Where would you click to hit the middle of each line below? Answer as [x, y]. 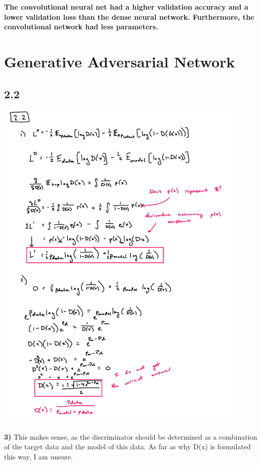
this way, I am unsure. [38, 456]
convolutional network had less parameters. [81, 27]
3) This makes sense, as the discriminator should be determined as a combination [131, 436]
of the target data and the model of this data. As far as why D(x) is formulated [127, 447]
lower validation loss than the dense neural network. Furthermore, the [129, 16]
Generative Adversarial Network [120, 61]
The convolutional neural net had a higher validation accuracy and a [126, 7]
